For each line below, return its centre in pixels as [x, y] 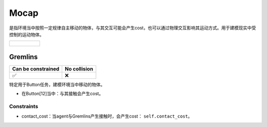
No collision [79, 68]
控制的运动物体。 [26, 34]
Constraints [24, 106]
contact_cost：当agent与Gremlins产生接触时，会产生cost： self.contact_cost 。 [107, 116]
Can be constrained [36, 68]
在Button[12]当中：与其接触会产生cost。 [62, 94]
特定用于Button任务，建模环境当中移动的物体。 [57, 84]
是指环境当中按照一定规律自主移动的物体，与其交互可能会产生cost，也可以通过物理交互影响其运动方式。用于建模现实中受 [133, 28]
